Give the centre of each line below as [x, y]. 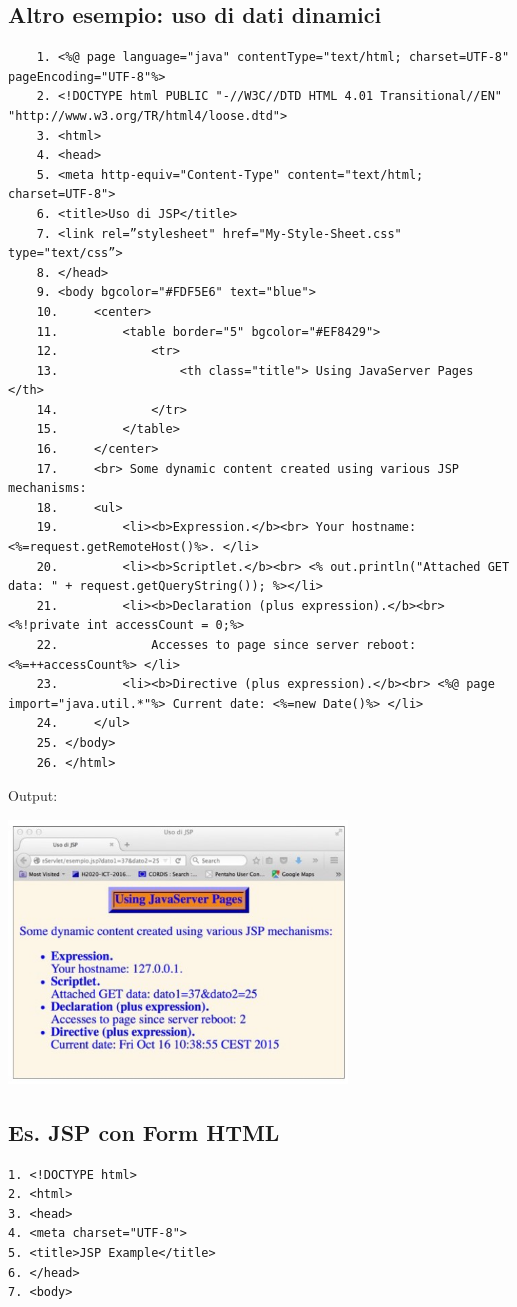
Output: [33, 795]
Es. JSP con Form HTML [144, 1131]
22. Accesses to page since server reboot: [226, 645]
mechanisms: [47, 488]
